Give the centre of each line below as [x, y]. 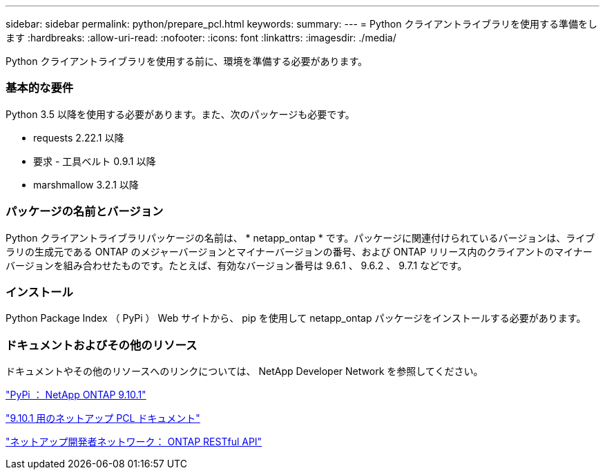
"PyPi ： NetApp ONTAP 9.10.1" [76, 395]
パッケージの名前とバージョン [85, 212]
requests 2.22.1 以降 [79, 137]
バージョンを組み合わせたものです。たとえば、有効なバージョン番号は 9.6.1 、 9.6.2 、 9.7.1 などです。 [237, 265]
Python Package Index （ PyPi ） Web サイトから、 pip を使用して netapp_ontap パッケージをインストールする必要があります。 [296, 318]
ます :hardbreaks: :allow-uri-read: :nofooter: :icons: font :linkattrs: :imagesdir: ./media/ [201, 38]
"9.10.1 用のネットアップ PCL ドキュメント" [103, 418]
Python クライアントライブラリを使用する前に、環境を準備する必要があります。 [187, 61]
